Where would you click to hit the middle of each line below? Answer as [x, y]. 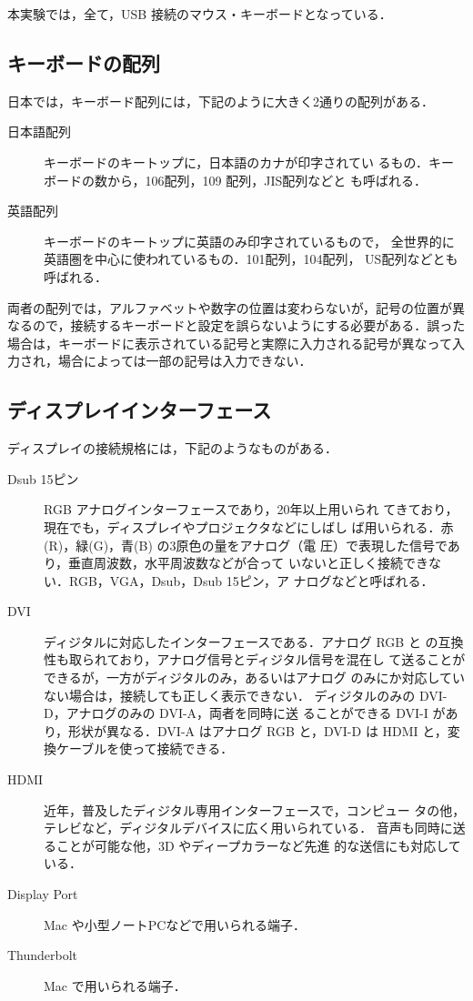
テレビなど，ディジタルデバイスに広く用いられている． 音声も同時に [248, 828]
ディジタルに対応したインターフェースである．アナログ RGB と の [241, 641]
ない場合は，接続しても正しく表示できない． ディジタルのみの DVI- [246, 695]
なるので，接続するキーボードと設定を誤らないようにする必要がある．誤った [236, 325]
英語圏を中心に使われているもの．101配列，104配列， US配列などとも [251, 259]
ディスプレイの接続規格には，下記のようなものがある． [173, 448]
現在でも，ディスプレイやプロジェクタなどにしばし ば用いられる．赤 [249, 526]
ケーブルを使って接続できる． [145, 748]
